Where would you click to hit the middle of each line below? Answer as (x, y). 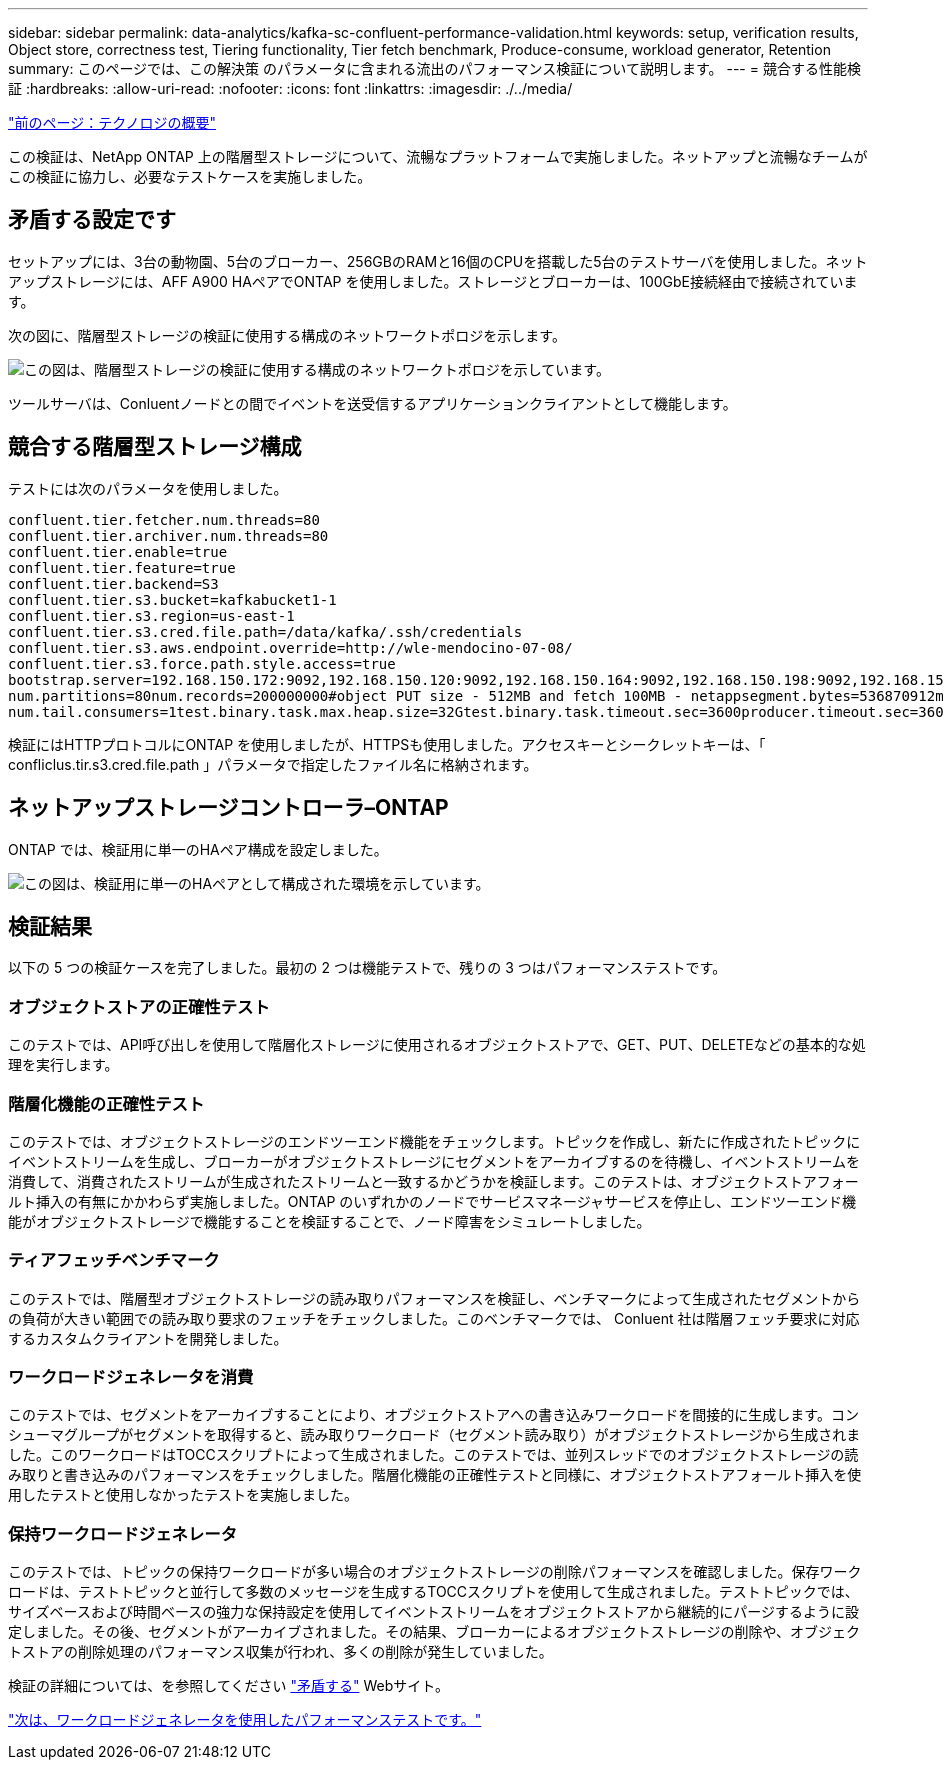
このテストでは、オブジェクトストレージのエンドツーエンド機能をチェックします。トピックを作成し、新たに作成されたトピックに (434, 1141)
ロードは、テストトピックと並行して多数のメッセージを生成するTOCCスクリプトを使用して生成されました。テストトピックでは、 (433, 1592)
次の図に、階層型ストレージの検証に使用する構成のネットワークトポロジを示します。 (287, 335)
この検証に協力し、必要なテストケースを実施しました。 (190, 176)
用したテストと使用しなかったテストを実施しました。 (183, 1495)
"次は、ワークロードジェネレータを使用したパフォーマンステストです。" (245, 1720)
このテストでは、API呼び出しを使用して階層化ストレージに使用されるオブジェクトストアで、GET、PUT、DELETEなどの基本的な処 (437, 1045)
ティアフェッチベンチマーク (114, 1260)
